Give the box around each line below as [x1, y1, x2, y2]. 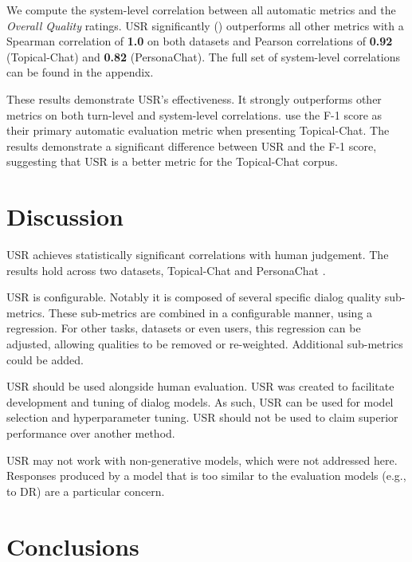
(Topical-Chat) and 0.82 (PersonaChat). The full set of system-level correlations [6, 48, 401, 65]
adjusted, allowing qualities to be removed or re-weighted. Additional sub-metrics [6, 336, 403, 352]
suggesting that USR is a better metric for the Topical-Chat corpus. [6, 153, 338, 170]
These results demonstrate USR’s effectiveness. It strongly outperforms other [6, 90, 382, 107]
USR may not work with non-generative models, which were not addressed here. [6, 451, 398, 468]
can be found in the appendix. [6, 64, 154, 81]
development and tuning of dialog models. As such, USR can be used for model [6, 393, 394, 410]
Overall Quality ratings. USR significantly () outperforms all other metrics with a [6, 17, 404, 33]
